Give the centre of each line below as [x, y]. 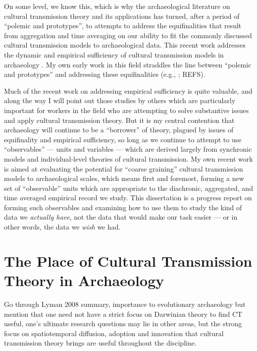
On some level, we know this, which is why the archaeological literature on [117, 6]
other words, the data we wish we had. [62, 227]
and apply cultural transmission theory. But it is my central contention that [119, 120]
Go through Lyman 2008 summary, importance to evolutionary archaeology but [125, 304]
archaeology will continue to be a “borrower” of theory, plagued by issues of [119, 130]
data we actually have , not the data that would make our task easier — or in [121, 217]
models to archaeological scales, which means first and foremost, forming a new [124, 178]
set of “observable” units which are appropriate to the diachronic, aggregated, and [128, 188]
